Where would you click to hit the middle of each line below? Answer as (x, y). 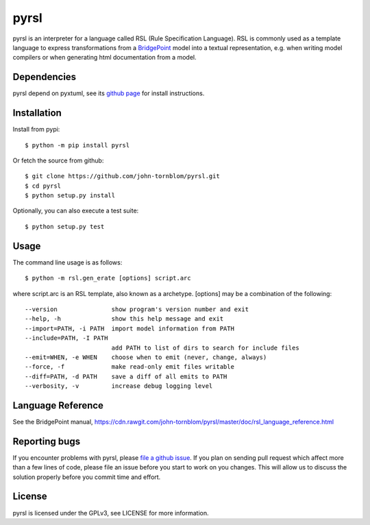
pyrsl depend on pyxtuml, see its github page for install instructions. (109, 93)
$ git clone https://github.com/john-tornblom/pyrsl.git (123, 176)
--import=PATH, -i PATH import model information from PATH (129, 328)
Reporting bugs (47, 441)
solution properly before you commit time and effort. (87, 477)
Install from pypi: (36, 130)
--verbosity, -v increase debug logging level (119, 386)
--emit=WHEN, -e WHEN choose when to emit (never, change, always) (146, 357)
